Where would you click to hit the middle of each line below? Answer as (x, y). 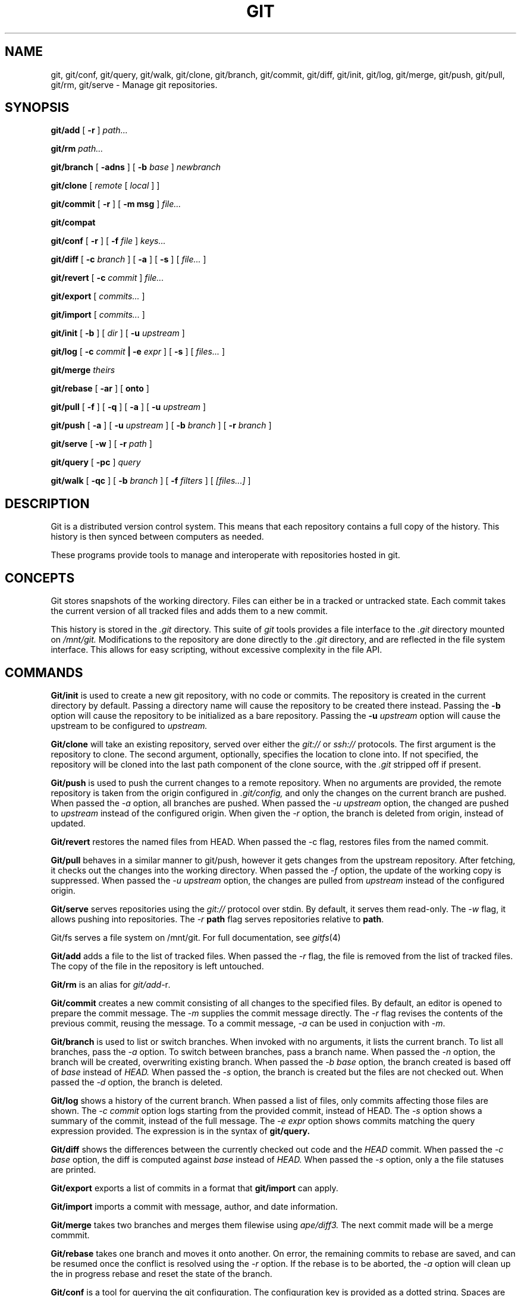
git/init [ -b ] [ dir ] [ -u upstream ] (118, 333)
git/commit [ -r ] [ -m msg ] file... (116, 204)
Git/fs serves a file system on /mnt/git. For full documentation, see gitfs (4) (196, 937)
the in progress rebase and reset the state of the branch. (161, 1273)
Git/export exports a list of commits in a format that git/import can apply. (194, 1188)
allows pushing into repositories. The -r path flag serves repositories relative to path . (217, 919)
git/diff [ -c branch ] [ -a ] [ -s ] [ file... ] (128, 259)
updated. (68, 823)
